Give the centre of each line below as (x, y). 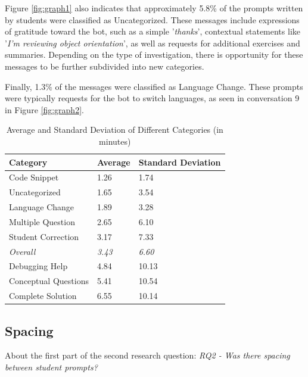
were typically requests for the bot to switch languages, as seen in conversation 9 (152, 98)
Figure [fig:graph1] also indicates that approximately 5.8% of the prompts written (154, 8)
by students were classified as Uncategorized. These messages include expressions (152, 19)
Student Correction (44, 236)
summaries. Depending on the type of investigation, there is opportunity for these (154, 54)
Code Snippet (34, 177)
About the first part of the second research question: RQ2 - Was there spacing (147, 355)
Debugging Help (38, 266)
